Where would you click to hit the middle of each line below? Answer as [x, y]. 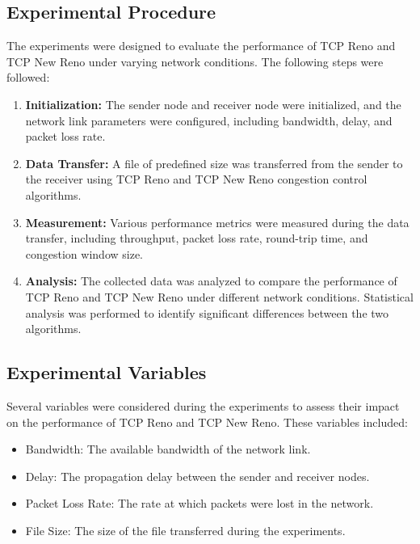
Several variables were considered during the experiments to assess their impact [203, 405]
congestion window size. [84, 253]
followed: [28, 77]
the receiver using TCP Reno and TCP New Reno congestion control [196, 179]
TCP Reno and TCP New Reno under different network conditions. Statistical [219, 296]
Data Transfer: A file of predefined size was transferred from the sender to [214, 163]
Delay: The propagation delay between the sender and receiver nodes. [197, 476]
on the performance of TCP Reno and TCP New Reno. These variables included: [207, 422]
